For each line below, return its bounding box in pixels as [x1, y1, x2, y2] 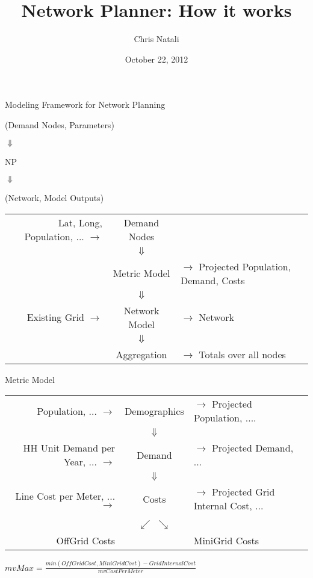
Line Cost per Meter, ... [15, 489, 116, 503]
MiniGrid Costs [193, 533, 259, 548]
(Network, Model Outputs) [5, 191, 104, 204]
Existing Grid [26, 310, 84, 325]
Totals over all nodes [199, 347, 286, 361]
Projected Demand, [211, 441, 294, 455]
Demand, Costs [181, 273, 245, 287]
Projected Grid [211, 485, 275, 499]
